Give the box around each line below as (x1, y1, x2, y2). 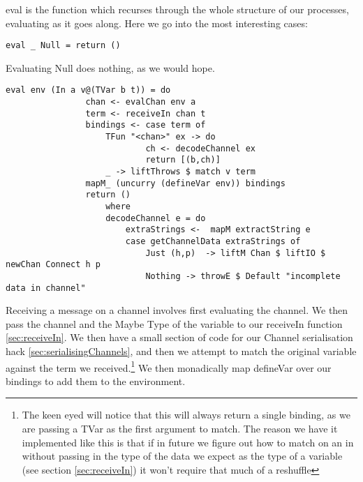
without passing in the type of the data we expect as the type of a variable (22, 449, 343, 463)
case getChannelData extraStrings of (125, 236, 301, 246)
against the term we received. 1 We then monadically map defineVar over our (6, 358, 332, 375)
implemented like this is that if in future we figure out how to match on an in (22, 435, 354, 449)
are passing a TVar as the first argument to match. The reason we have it (22, 421, 338, 436)
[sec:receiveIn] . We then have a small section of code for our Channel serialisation (6, 330, 353, 345)
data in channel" (6, 283, 86, 293)
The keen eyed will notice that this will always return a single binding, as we (22, 407, 350, 422)
